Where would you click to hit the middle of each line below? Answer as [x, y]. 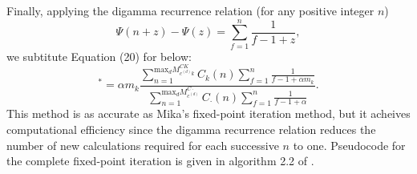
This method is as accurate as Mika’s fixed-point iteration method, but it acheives [208, 113]
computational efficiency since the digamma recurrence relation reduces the [191, 129]
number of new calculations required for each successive [143, 145]
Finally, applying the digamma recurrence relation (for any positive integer [190, 10]
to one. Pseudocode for [349, 145]
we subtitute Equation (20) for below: [99, 56]
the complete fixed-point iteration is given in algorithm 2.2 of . [160, 161]
